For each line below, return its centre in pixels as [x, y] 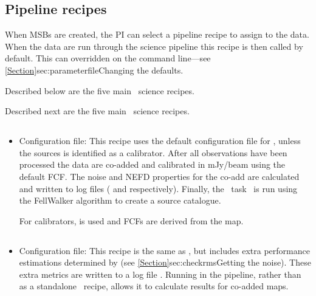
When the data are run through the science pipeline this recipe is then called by [154, 46]
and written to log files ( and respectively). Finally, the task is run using [158, 188]
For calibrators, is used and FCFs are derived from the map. [131, 220]
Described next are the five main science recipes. [97, 111]
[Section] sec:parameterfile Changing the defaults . [94, 70]
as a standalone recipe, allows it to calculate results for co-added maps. [154, 286]
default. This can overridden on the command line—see [108, 58]
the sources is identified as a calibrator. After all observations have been [153, 152]
